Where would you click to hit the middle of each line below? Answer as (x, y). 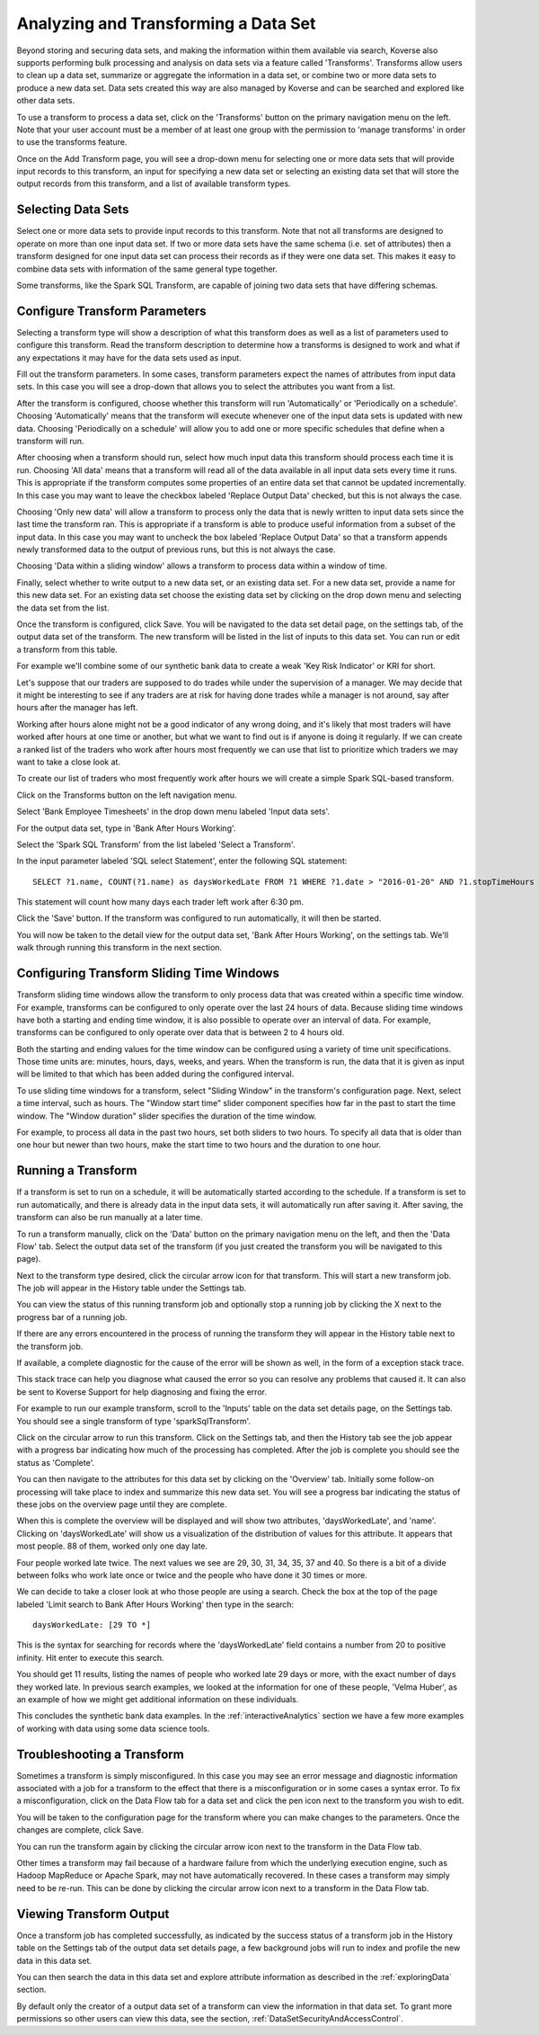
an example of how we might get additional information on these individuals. (158, 1700)
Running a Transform (77, 1170)
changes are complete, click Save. (80, 1830)
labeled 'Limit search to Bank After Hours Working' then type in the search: (155, 1604)
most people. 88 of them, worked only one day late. (112, 1546)
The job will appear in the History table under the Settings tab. (132, 1288)
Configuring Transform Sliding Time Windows (148, 973)
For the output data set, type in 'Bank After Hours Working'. (126, 828)
